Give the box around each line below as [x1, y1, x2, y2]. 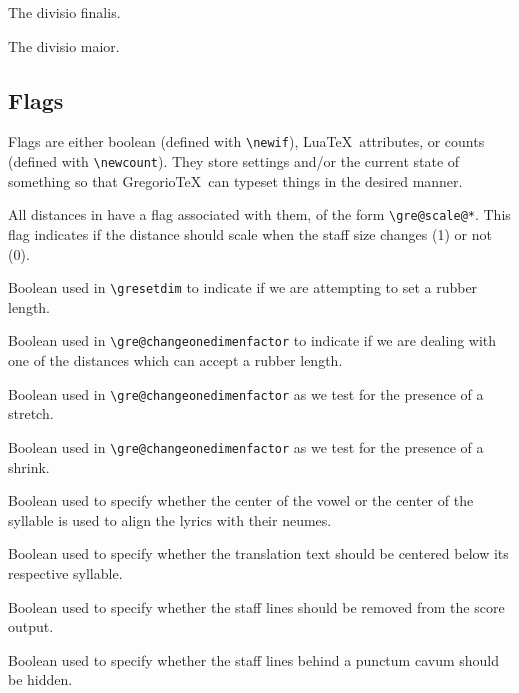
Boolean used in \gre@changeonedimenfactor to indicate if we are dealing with [8, 330, 497, 351]
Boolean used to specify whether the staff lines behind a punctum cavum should [8, 649, 500, 670]
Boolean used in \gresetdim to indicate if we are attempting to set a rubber [8, 277, 478, 298]
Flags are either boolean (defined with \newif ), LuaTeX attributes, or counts [8, 131, 485, 152]
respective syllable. [8, 562, 123, 583]
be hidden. [8, 669, 73, 690]
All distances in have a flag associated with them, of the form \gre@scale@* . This [8, 204, 511, 225]
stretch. [8, 403, 54, 424]
